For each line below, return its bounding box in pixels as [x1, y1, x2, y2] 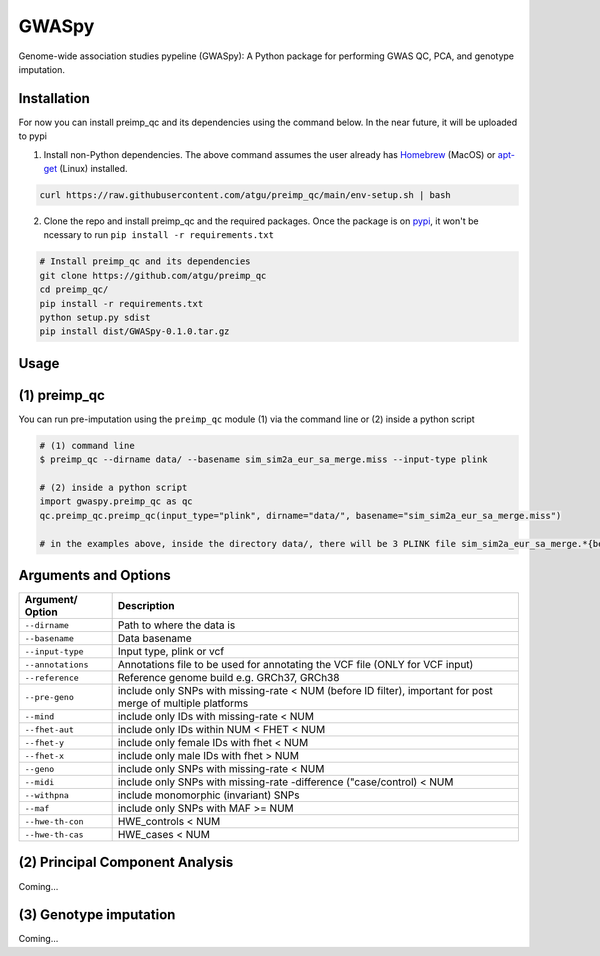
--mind [24, 711, 55, 722]
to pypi [18, 130, 47, 142]
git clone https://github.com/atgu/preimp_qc [39, 270, 267, 281]
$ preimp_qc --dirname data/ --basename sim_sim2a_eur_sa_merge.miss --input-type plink [39, 454, 489, 465]
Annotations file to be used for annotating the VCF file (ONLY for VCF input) [117, 658, 474, 672]
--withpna [24, 790, 70, 800]
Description [117, 599, 175, 613]
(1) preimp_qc [18, 386, 105, 404]
